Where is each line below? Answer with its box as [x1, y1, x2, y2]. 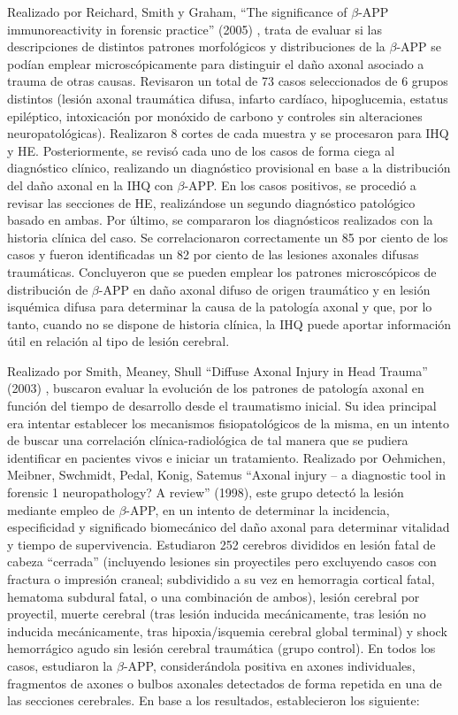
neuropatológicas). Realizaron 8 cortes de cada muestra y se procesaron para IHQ [7, 124, 449, 142]
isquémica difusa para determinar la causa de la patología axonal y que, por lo [7, 297, 432, 316]
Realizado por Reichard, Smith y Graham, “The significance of [7, 3, 347, 20]
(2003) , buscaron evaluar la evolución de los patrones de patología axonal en [7, 379, 424, 397]
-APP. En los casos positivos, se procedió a [184, 175, 416, 194]
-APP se [396, 37, 441, 56]
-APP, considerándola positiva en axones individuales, [123, 656, 416, 674]
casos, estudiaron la [7, 656, 113, 674]
